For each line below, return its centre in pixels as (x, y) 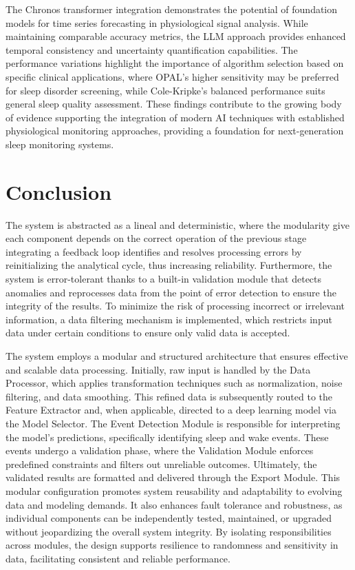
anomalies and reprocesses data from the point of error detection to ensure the (171, 292)
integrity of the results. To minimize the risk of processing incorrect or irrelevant (175, 306)
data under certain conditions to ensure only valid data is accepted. (148, 333)
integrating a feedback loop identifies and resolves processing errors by (154, 251)
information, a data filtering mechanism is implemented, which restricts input (169, 319)
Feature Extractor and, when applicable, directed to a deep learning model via (171, 410)
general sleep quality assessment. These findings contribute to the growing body (174, 104)
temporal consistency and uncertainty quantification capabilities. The (152, 49)
